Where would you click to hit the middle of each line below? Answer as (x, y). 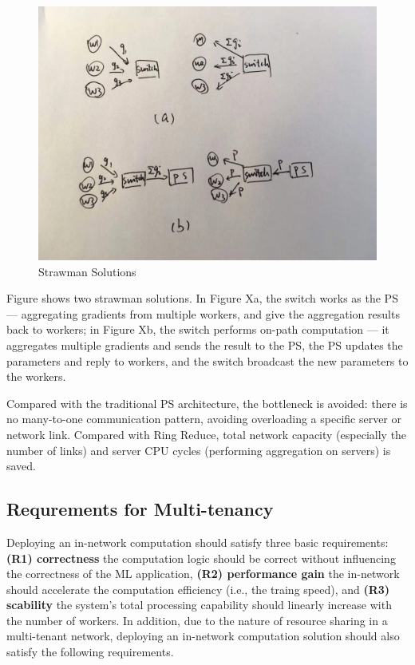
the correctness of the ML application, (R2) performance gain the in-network (203, 574)
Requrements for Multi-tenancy (140, 509)
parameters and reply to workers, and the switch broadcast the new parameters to (207, 360)
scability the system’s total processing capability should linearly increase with (199, 605)
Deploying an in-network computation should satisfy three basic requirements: (198, 542)
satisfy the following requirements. (90, 652)
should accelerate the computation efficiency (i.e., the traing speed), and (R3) (198, 589)
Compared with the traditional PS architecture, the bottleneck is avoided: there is (207, 403)
